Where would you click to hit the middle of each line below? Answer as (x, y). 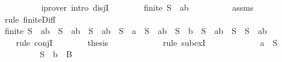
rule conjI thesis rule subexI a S (147, 42)
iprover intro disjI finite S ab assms (147, 7)
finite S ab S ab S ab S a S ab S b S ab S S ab (136, 31)
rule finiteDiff (30, 19)
